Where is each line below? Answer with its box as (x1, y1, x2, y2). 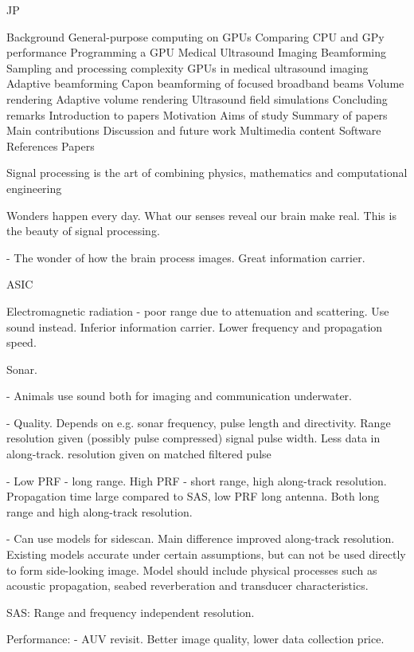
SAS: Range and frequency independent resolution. (6, 603, 255, 620)
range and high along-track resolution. (6, 503, 193, 520)
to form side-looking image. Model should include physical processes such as (6, 561, 377, 578)
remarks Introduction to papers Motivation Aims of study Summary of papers (6, 106, 388, 123)
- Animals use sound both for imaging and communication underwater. (6, 387, 352, 404)
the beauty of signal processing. (6, 222, 160, 239)
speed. (6, 334, 37, 351)
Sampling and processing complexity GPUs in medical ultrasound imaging (6, 59, 369, 76)
